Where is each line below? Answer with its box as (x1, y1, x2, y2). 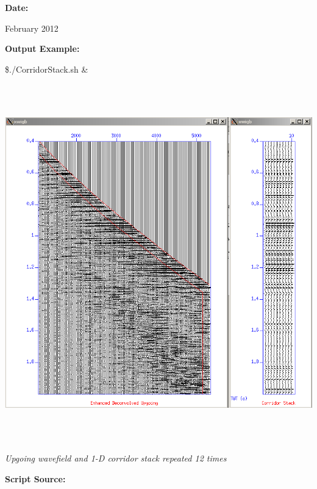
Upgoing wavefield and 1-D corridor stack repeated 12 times (5, 452, 227, 465)
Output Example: (5, 42, 80, 55)
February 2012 (5, 21, 59, 34)
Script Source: (5, 472, 66, 485)
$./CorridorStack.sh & (5, 62, 88, 75)
